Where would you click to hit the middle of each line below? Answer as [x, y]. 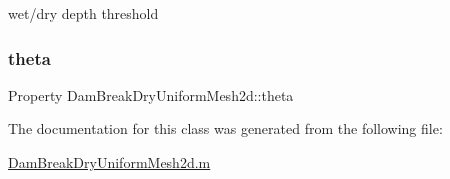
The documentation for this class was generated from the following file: [225, 128]
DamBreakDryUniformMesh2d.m [109, 162]
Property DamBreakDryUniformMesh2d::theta [151, 94]
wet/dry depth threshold [83, 13]
